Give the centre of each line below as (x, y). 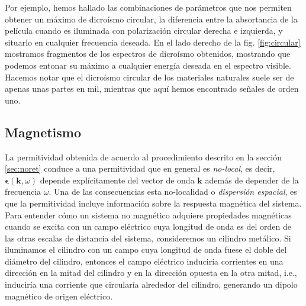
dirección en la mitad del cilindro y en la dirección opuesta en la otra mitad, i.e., (151, 273)
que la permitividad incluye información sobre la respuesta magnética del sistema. (153, 203)
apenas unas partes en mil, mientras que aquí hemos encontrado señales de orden (152, 88)
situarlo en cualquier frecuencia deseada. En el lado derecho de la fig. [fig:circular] (153, 42)
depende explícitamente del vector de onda (117, 180)
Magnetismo (43, 132)
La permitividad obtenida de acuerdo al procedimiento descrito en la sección (143, 157)
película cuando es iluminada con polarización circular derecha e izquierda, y (144, 30)
